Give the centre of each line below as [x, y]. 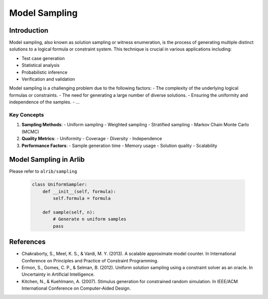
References [27, 242]
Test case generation [43, 58]
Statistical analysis [40, 65]
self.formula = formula [82, 199]
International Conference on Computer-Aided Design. [76, 288]
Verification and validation [48, 79]
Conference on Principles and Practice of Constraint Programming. [90, 260]
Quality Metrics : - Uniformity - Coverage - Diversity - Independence [92, 139]
